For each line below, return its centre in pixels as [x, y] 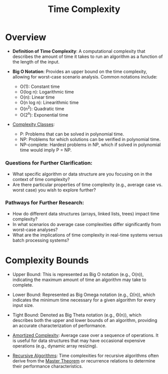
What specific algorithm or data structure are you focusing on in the [82, 174]
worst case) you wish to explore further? [54, 190]
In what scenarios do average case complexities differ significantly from [86, 224]
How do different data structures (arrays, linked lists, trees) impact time [86, 213]
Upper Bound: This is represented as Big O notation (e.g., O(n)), [78, 274]
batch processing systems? [41, 240]
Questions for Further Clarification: [49, 163]
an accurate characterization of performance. [59, 325]
